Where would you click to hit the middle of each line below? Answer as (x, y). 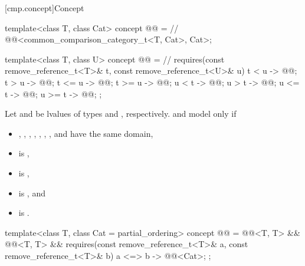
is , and (32, 193)
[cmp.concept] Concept (45, 8)
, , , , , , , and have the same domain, (86, 133)
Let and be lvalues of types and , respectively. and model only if (121, 114)
